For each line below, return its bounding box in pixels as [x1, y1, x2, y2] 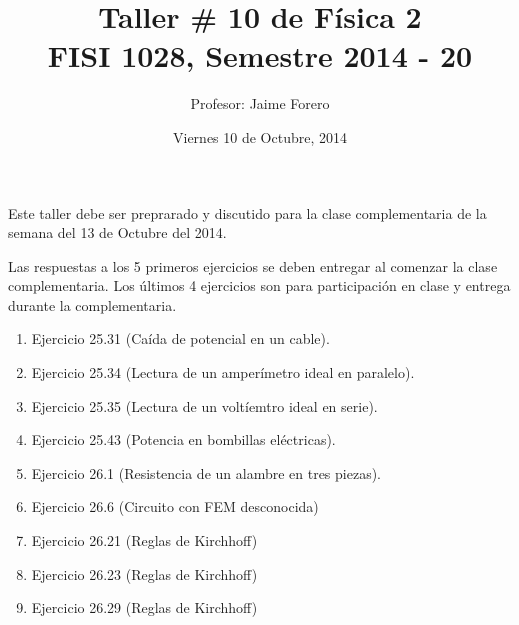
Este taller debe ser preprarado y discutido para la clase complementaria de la [8, 202, 487, 223]
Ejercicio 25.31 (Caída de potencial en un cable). [31, 328, 330, 349]
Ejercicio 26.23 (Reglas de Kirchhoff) [31, 563, 258, 584]
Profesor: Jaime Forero [190, 93, 330, 114]
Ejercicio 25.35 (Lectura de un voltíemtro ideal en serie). [31, 395, 378, 416]
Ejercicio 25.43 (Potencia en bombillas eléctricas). [31, 429, 336, 450]
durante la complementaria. [8, 294, 177, 315]
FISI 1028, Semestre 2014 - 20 [47, 35, 473, 76]
